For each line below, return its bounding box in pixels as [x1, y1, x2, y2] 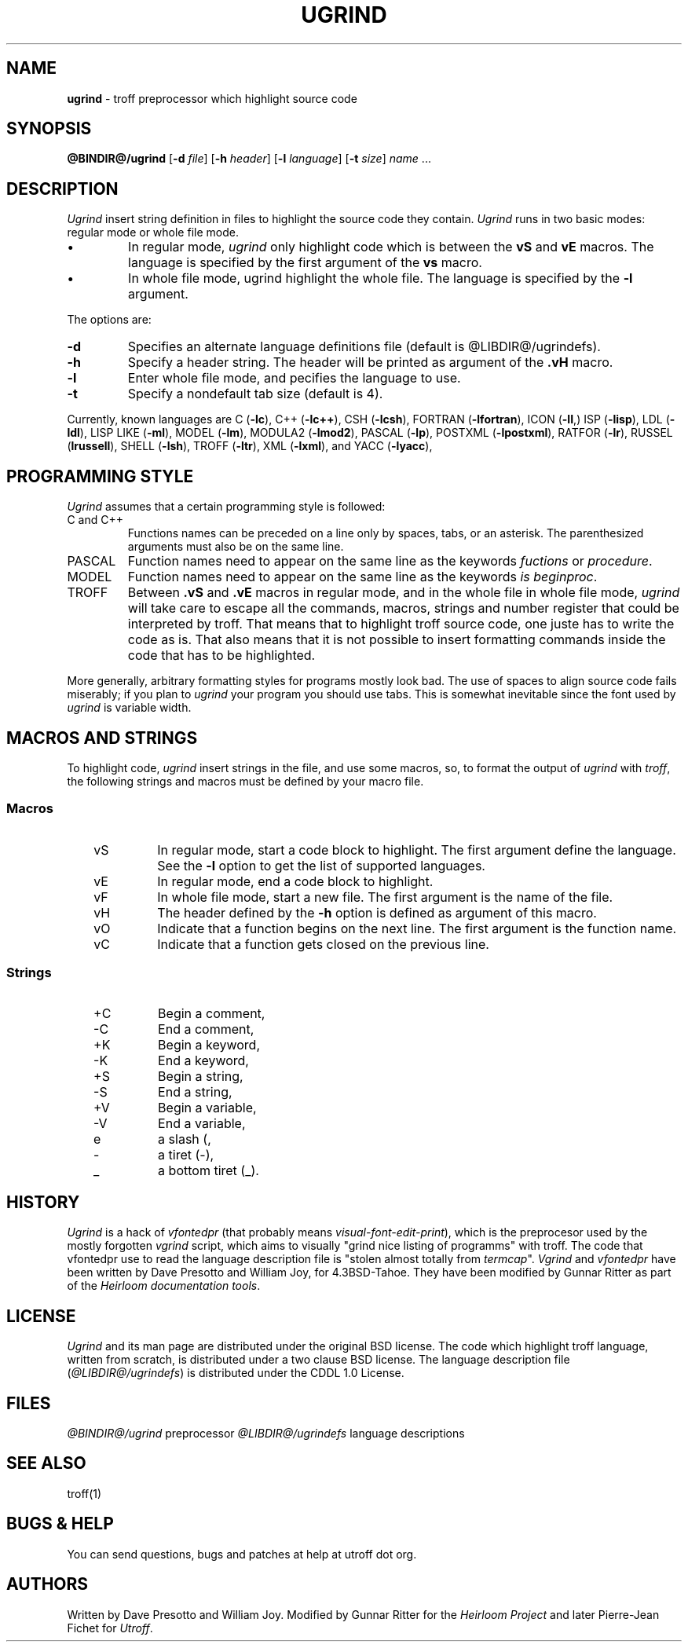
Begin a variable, [158, 1100, 257, 1116]
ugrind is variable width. [67, 701, 192, 715]
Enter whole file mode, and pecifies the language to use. [127, 370, 461, 386]
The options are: [67, 313, 152, 327]
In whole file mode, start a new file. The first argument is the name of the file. [157, 888, 613, 905]
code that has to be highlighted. [127, 647, 316, 664]
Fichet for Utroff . [67, 1621, 153, 1635]
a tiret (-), [158, 1147, 214, 1163]
